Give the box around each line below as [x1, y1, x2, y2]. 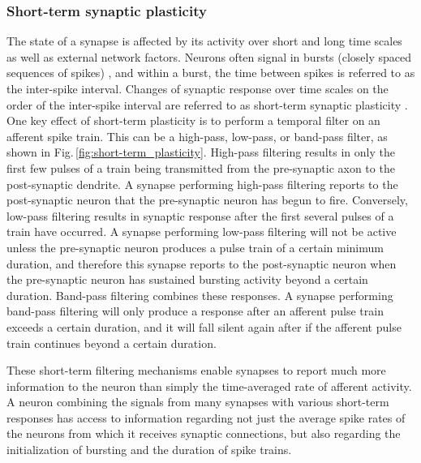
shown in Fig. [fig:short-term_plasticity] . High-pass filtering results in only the [6, 144, 395, 161]
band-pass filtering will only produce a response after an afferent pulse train [6, 302, 384, 319]
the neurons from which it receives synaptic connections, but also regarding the [6, 425, 401, 442]
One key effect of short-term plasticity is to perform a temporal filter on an [6, 112, 380, 129]
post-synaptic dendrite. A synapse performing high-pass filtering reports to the [6, 175, 398, 192]
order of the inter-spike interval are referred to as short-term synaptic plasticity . [6, 96, 408, 113]
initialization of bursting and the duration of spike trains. [6, 441, 292, 458]
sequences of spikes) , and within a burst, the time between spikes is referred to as [6, 64, 415, 81]
